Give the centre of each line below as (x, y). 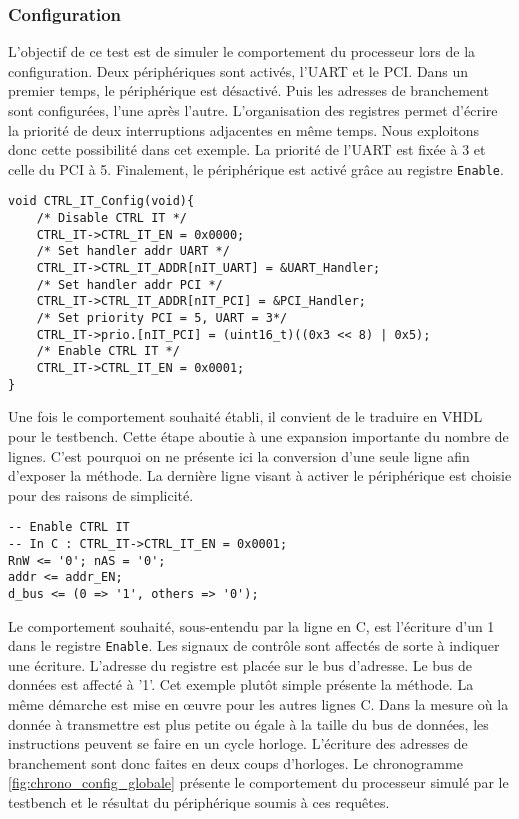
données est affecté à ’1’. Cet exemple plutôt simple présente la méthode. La (241, 684)
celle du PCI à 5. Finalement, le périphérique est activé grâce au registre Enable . (256, 168)
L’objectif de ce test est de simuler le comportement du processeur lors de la (242, 51)
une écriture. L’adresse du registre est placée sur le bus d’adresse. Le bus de (240, 664)
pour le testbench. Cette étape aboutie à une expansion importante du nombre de (258, 435)
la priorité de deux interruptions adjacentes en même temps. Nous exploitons (244, 129)
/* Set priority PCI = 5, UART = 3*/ (162, 318)
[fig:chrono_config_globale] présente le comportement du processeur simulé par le (258, 782)
